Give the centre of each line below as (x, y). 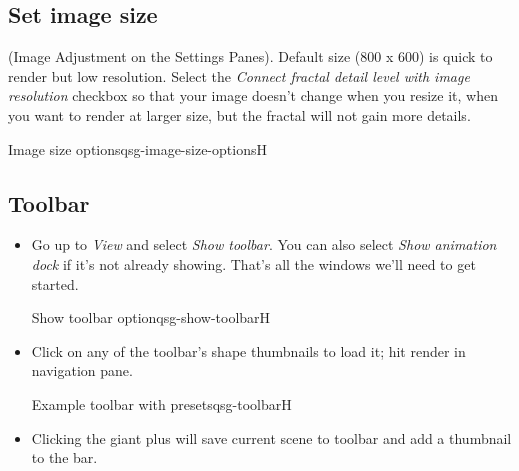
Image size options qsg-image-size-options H (137, 148)
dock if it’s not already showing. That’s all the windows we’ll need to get (253, 263)
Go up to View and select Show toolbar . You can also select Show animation (264, 244)
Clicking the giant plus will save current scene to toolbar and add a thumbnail (271, 437)
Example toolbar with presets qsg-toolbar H (161, 403)
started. (55, 283)
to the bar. (64, 457)
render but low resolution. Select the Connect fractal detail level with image (239, 75)
